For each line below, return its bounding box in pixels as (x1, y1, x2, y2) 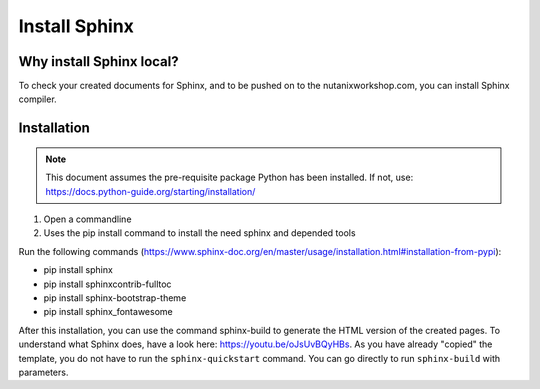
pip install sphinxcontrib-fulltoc (43, 278, 172, 290)
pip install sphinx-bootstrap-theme (43, 291, 187, 304)
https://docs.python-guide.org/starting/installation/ (45, 185, 256, 197)
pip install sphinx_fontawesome (43, 306, 174, 318)
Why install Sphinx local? (18, 53, 179, 70)
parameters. (18, 366, 69, 378)
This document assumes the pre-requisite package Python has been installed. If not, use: (45, 171, 414, 184)
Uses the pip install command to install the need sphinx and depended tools (43, 227, 356, 239)
